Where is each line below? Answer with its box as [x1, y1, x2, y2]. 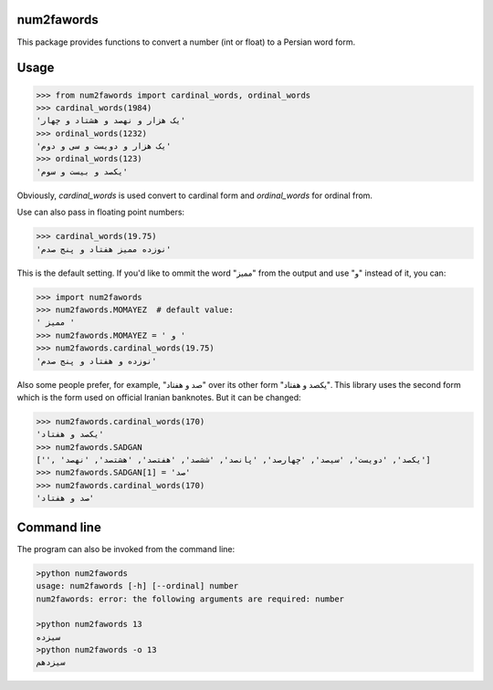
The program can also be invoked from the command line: [16, 543, 236, 554]
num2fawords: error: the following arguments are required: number [36, 593, 345, 604]
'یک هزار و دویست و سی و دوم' [36, 141, 172, 152]
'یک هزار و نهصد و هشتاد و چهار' [36, 115, 186, 126]
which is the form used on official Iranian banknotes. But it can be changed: [16, 392, 301, 402]
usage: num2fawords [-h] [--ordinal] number [36, 580, 239, 591]
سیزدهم [36, 657, 66, 668]
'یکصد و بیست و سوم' [36, 166, 128, 177]
